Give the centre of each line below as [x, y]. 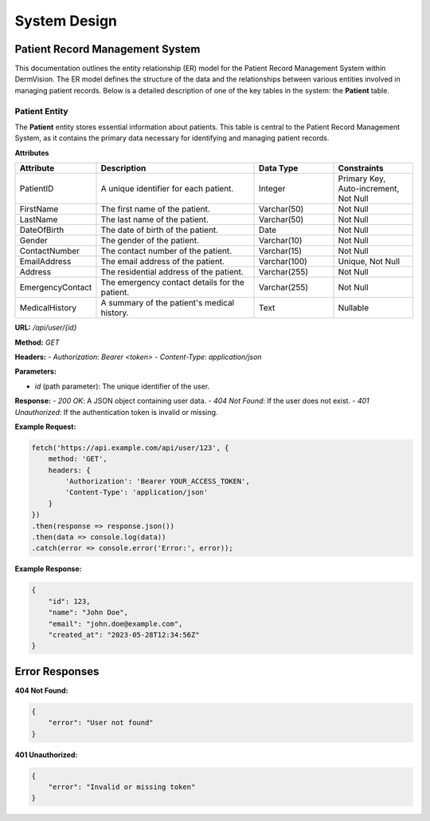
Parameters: [36, 372]
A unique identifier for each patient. [167, 189]
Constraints [361, 168]
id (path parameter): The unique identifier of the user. [122, 386]
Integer [272, 189]
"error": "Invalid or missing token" [122, 787]
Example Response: [48, 569]
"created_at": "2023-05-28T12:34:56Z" [124, 635]
